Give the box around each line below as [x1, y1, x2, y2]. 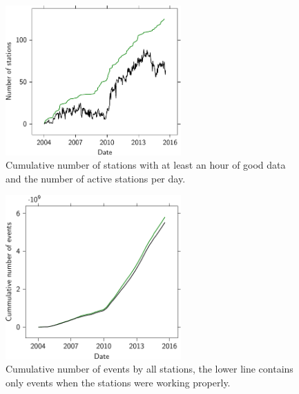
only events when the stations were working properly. [6, 375, 231, 389]
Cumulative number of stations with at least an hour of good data [6, 158, 286, 172]
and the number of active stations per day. [6, 171, 186, 185]
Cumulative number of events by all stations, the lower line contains [6, 362, 293, 376]
